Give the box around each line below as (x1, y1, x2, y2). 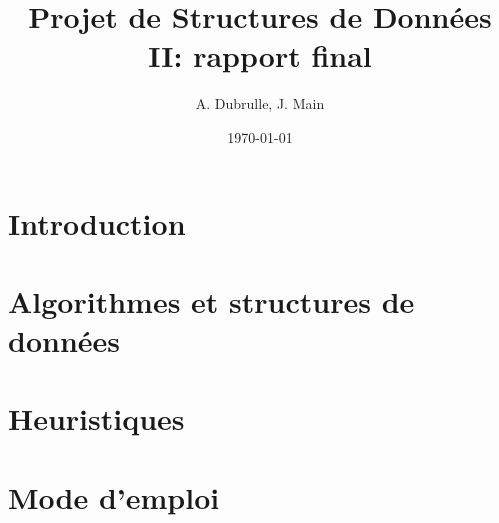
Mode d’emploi (8, 476, 220, 517)
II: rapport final (148, 35, 372, 76)
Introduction (8, 202, 186, 243)
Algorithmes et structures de (8, 280, 415, 321)
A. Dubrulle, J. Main (195, 93, 325, 114)
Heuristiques (8, 398, 185, 439)
